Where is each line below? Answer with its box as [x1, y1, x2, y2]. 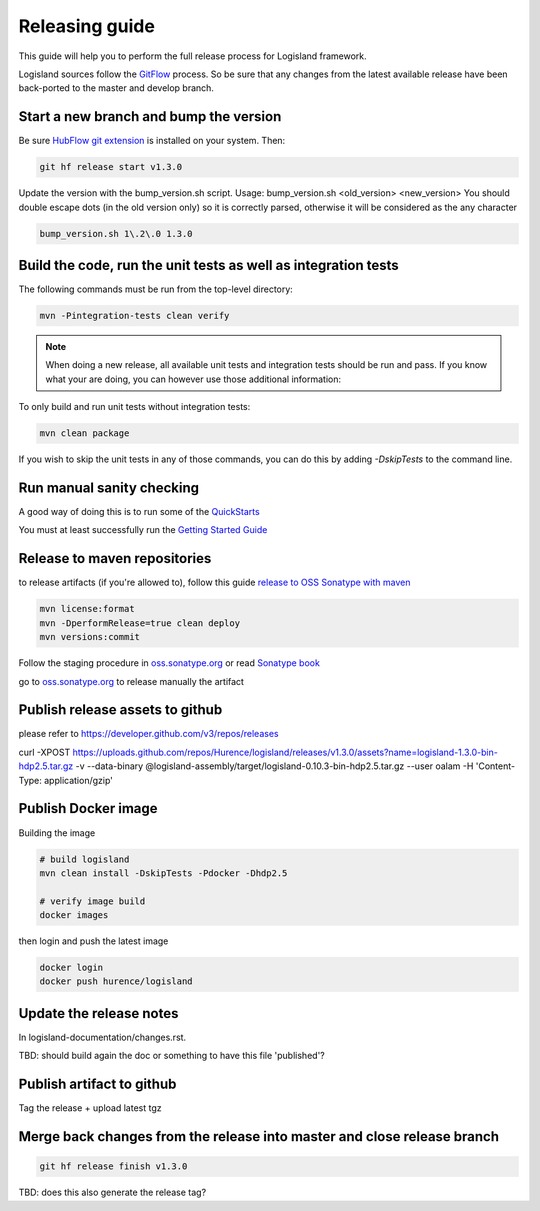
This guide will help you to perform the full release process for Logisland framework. [18, 50, 367, 62]
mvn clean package [39, 428, 130, 439]
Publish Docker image [18, 800, 159, 817]
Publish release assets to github [18, 701, 223, 719]
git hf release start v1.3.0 [39, 161, 183, 173]
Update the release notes [18, 1005, 179, 1022]
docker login [39, 962, 104, 974]
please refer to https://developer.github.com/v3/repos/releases [18, 728, 279, 740]
